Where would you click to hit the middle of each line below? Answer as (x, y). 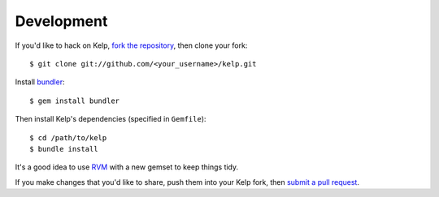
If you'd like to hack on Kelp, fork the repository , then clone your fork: (131, 45)
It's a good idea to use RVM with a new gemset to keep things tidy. (127, 167)
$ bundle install (64, 149)
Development (61, 21)
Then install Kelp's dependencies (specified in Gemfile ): (111, 119)
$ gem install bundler (75, 101)
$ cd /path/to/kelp (68, 137)
